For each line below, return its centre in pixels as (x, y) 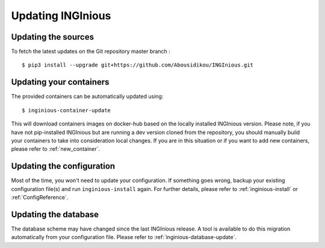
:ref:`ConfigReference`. (40, 197)
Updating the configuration (63, 166)
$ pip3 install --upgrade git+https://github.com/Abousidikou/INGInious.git (138, 65)
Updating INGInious (61, 16)
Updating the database (55, 214)
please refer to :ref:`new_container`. (56, 149)
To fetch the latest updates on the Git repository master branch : (91, 52)
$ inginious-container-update (67, 110)
